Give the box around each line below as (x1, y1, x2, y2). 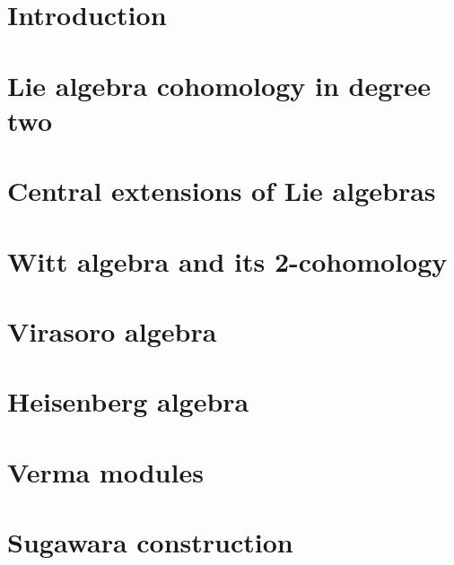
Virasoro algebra (7, 312, 217, 349)
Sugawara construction (7, 524, 293, 560)
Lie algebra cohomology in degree (7, 66, 432, 103)
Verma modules (7, 453, 204, 490)
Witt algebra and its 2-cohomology (7, 242, 448, 279)
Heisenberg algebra (7, 383, 249, 420)
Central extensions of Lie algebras (7, 172, 436, 209)
